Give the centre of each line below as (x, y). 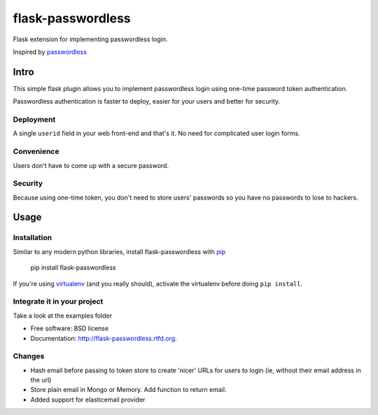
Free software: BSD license (69, 328)
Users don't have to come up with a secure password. (91, 165)
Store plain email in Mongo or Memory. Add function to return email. (128, 390)
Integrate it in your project (58, 302)
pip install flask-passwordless (73, 268)
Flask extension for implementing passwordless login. (90, 39)
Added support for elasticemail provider (88, 400)
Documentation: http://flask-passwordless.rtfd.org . (104, 338)
